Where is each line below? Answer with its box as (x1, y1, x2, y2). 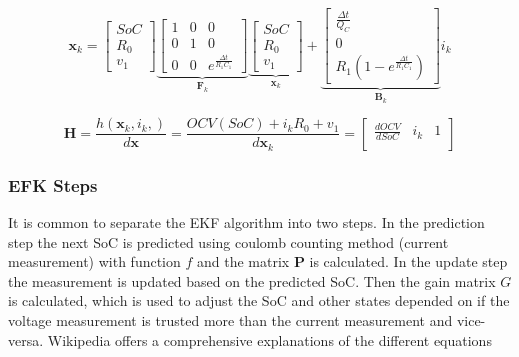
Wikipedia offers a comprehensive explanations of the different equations (47, 329, 492, 350)
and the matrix (196, 251, 290, 272)
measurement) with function (8, 251, 181, 272)
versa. (8, 329, 44, 350)
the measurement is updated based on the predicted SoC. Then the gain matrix (8, 270, 496, 291)
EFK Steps (8, 172, 98, 197)
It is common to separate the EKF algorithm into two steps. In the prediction (8, 211, 485, 232)
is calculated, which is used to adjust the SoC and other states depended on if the (8, 290, 510, 311)
